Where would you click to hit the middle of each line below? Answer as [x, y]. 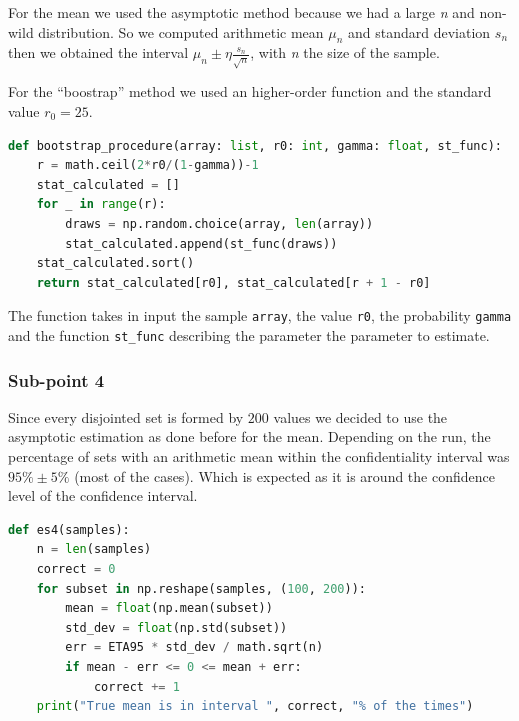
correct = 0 [76, 568]
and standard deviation [419, 31]
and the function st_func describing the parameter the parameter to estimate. [249, 334]
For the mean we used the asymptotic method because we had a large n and [241, 12]
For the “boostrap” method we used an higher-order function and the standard [250, 91]
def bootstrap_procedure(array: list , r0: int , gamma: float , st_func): [255, 145]
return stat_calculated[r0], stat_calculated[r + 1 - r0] [233, 282]
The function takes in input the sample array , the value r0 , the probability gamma [260, 315]
